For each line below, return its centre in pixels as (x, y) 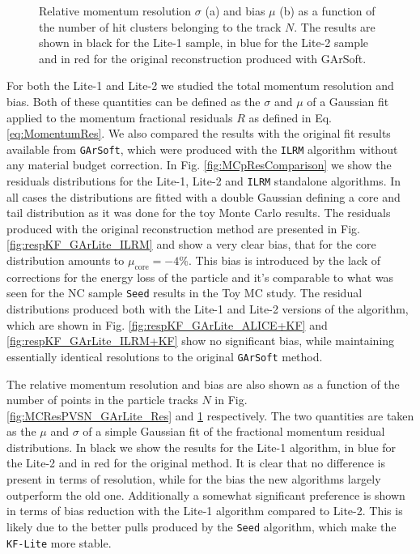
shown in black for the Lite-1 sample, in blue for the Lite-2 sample (204, 43)
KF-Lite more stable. (59, 542)
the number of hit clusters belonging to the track (160, 26)
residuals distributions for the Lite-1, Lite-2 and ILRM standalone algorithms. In (204, 181)
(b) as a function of (327, 11)
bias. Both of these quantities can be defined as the (134, 101)
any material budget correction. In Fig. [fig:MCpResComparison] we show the (199, 165)
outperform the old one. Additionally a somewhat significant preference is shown (206, 494)
